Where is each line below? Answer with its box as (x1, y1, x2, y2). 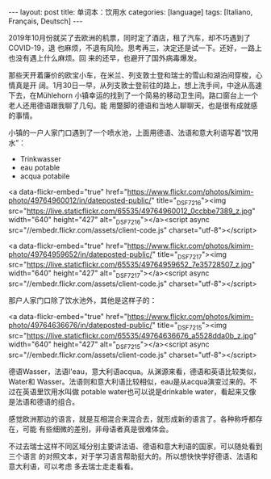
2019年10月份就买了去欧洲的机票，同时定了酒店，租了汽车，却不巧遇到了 (8, 33, 252, 42)
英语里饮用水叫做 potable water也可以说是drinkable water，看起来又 (22, 386, 250, 397)
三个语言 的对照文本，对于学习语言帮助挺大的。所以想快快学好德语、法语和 (8, 451, 258, 461)
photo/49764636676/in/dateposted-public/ (8, 321, 153, 330)
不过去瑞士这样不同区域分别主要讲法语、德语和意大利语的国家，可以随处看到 (8, 441, 263, 451)
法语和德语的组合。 (15, 397, 79, 406)
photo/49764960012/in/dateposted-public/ (8, 195, 152, 205)
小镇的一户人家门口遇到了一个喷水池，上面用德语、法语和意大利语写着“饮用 (8, 128, 260, 137)
